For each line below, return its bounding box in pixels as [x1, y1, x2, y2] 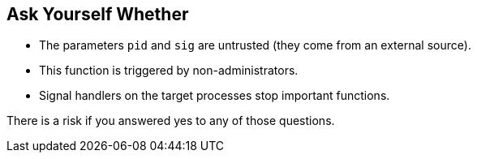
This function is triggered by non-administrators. [39, 63, 299, 78]
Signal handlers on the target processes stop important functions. [39, 88, 390, 103]
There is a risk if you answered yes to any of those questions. [6, 114, 335, 128]
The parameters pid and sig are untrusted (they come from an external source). [39, 38, 471, 53]
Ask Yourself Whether [6, 4, 189, 24]
